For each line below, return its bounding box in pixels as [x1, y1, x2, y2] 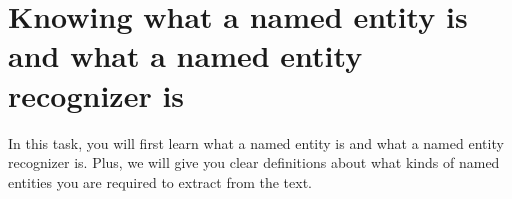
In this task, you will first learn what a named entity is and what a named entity [8, 132, 504, 153]
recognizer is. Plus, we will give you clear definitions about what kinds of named [8, 152, 500, 173]
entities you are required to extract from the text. [8, 171, 312, 192]
